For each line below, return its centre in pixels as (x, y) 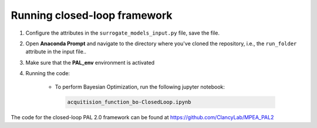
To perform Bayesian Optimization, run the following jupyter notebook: (140, 87)
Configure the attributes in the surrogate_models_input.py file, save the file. (123, 33)
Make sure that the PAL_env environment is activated (90, 62)
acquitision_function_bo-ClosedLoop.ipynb (129, 102)
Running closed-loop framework (92, 15)
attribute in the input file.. (56, 52)
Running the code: (48, 73)
